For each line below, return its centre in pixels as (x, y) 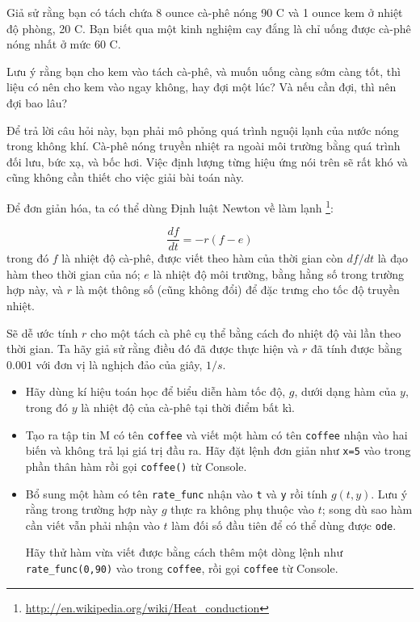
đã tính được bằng (357, 349)
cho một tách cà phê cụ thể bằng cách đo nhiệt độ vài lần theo (246, 332)
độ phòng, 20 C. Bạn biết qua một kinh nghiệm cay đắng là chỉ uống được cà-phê (209, 28)
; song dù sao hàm (367, 509)
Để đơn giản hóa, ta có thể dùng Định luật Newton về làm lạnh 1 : (170, 206)
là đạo (393, 258)
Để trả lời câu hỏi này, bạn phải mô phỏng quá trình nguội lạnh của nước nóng (203, 130)
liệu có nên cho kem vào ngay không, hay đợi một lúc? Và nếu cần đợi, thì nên (202, 87)
